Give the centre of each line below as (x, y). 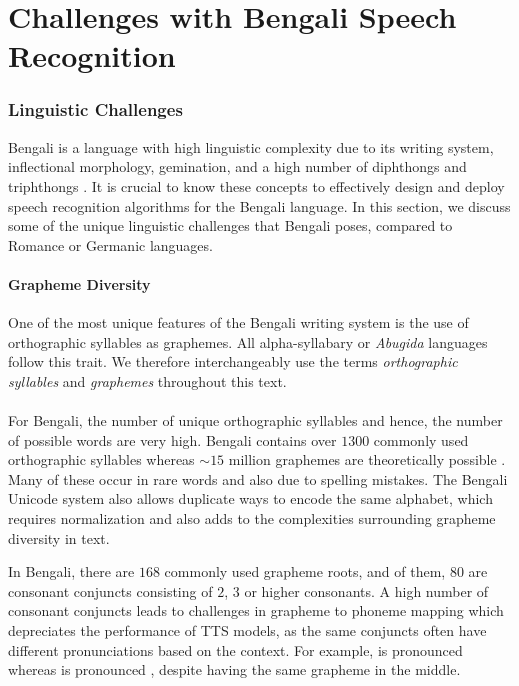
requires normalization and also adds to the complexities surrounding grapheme (252, 518)
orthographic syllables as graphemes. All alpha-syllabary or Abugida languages (248, 341)
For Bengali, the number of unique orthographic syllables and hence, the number (255, 420)
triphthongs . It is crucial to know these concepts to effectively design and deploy (256, 185)
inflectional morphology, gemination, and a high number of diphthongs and (237, 166)
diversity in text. (59, 537)
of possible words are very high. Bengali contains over (172, 439)
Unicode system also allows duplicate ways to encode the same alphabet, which (250, 498)
